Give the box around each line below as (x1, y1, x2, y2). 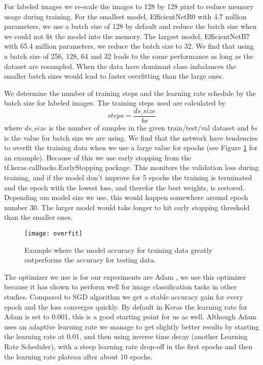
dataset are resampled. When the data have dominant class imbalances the (4, 60, 236, 71)
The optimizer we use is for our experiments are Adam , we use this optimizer (4, 271, 246, 282)
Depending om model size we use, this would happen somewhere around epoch (4, 192, 248, 203)
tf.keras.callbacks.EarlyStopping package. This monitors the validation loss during (4, 162, 259, 173)
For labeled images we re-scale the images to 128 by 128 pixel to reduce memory (4, 1, 254, 11)
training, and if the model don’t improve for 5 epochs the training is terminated (4, 172, 252, 182)
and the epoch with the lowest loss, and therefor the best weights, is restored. (4, 182, 245, 192)
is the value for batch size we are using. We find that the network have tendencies (4, 132, 258, 143)
